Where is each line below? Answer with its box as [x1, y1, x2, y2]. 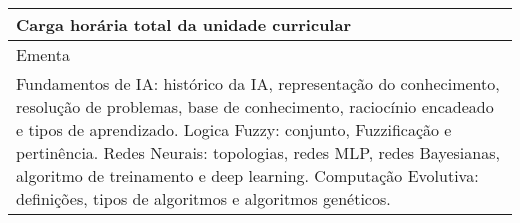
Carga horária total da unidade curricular [16, 13, 351, 36]
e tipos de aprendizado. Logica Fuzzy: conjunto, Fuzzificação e [16, 118, 452, 141]
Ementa [16, 43, 71, 66]
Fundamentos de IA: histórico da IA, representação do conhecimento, [16, 72, 500, 95]
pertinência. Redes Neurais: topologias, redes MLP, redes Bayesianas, [16, 141, 500, 164]
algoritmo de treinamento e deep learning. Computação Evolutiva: [16, 164, 479, 187]
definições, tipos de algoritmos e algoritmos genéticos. [16, 187, 391, 210]
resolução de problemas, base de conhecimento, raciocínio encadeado [16, 95, 494, 118]
